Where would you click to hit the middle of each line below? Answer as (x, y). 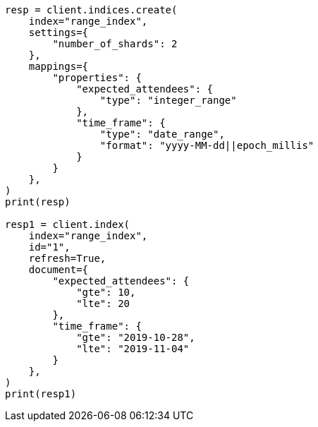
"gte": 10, (106, 292)
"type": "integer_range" (168, 100)
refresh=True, (67, 258)
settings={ (59, 32)
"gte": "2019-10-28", (136, 337)
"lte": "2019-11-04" (133, 349)
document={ (59, 270)
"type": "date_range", (162, 134)
